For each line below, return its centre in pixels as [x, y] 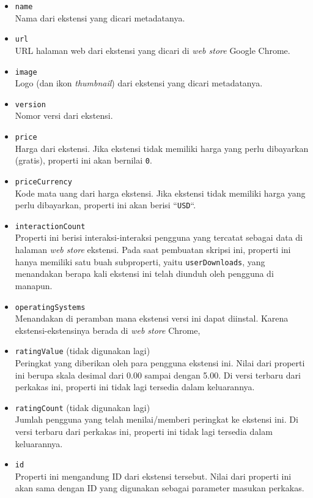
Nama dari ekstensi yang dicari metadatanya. [100, 17]
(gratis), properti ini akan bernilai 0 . [83, 160]
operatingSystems [50, 307]
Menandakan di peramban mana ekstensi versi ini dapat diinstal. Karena [152, 318]
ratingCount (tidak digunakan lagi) [83, 407]
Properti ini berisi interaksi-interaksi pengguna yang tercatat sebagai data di [159, 237]
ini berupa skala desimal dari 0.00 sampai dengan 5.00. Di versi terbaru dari [158, 375]
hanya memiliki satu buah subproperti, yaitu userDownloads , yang [140, 261]
